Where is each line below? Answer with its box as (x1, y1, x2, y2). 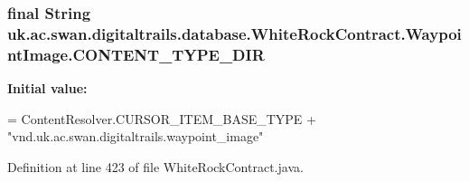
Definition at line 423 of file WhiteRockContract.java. (7, 157, 304, 176)
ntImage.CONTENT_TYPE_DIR (7, 43, 265, 65)
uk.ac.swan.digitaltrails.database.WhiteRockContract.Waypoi (7, 22, 462, 44)
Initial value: (7, 79, 88, 98)
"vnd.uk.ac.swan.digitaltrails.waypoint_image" (7, 127, 264, 146)
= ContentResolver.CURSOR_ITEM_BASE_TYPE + (7, 109, 316, 128)
